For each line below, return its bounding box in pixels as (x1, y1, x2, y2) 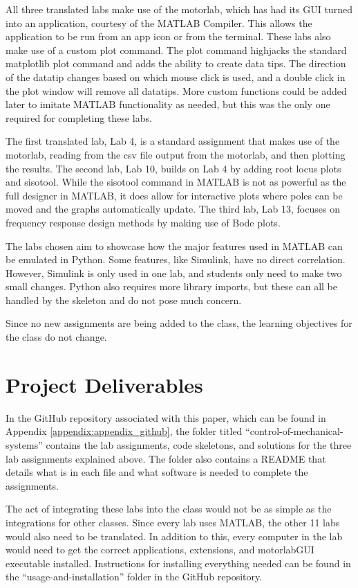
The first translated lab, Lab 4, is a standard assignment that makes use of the (6, 134, 340, 148)
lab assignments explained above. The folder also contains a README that (6, 451, 326, 465)
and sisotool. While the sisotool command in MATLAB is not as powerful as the (6, 175, 346, 189)
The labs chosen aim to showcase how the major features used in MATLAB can (6, 238, 343, 253)
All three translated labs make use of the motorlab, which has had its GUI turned (6, 2, 352, 16)
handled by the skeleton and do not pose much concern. (6, 292, 242, 307)
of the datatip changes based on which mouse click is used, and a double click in (6, 69, 346, 84)
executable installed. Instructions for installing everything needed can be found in (6, 555, 351, 570)
